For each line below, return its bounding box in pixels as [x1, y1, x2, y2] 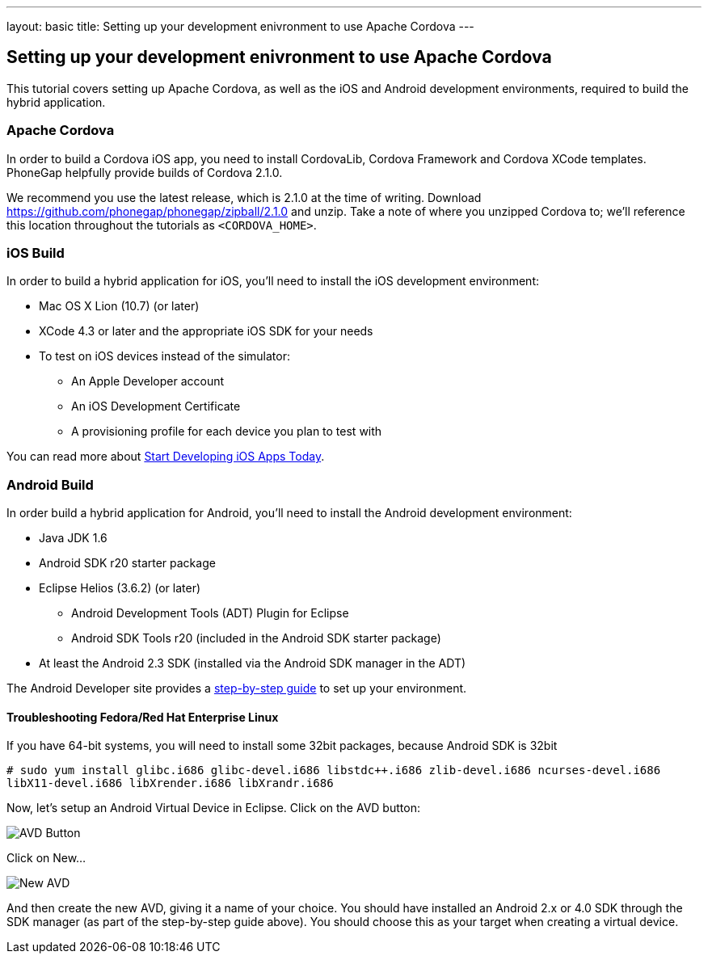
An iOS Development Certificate [71, 399, 241, 414]
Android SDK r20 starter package [39, 556, 216, 571]
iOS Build [6, 244, 65, 261]
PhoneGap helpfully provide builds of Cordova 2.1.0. [6, 165, 283, 179]
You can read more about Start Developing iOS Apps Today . [6, 449, 325, 464]
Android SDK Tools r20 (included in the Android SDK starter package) [71, 631, 441, 646]
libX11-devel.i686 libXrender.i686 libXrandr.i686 [6, 777, 334, 790]
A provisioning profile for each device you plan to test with [71, 424, 382, 439]
